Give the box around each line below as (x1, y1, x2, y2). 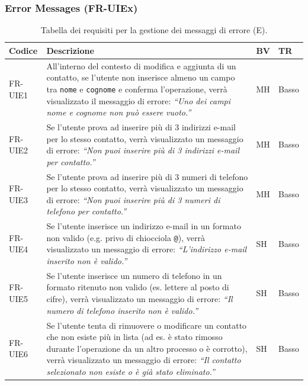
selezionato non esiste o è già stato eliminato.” (46, 365, 215, 377)
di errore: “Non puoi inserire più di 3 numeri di (46, 193, 220, 206)
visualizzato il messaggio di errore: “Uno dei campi (46, 94, 231, 107)
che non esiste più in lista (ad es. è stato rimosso (46, 331, 223, 343)
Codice (9, 44, 38, 56)
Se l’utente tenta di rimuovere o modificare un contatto (46, 319, 247, 331)
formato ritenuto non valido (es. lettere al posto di (46, 281, 229, 293)
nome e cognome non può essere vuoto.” (46, 106, 191, 118)
